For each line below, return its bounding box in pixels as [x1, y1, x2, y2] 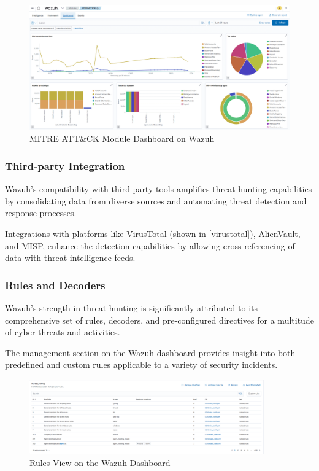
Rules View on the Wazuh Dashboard [29, 456, 171, 469]
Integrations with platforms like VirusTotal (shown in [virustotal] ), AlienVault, [5, 227, 301, 239]
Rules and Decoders [5, 277, 106, 292]
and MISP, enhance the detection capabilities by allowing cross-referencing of [5, 239, 295, 252]
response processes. [5, 206, 77, 219]
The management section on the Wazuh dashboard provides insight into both [5, 346, 296, 359]
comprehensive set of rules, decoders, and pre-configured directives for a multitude [5, 313, 314, 326]
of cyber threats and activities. [5, 325, 120, 338]
